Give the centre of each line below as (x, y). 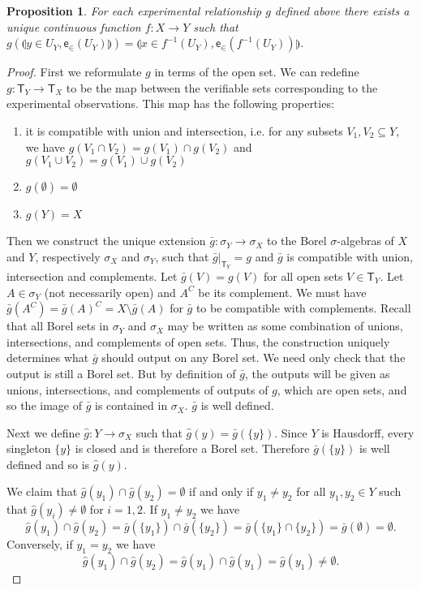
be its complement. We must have (282, 292)
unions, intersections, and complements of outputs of (137, 389)
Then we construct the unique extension (106, 241)
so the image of (45, 405)
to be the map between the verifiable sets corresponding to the (222, 87)
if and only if (221, 491)
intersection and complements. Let (92, 276)
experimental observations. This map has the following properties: (170, 103)
